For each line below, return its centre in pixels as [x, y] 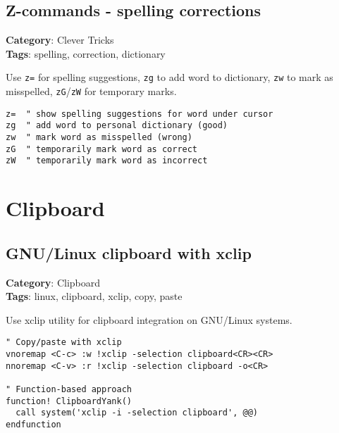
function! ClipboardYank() [69, 401]
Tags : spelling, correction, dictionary [86, 53]
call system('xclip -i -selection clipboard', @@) [137, 413]
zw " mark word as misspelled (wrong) [99, 138]
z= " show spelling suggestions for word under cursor [140, 114]
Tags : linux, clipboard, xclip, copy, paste [94, 296]
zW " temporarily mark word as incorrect [107, 161]
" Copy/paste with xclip [64, 343]
